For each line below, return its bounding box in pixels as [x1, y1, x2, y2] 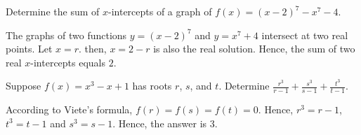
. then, [79, 41, 107, 56]
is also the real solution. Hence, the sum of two [153, 41, 355, 56]
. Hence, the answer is [112, 115, 207, 130]
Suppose [6, 78, 41, 93]
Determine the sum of [6, 4, 100, 18]
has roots [132, 78, 172, 93]
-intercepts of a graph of [107, 4, 212, 18]
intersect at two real [261, 27, 348, 42]
